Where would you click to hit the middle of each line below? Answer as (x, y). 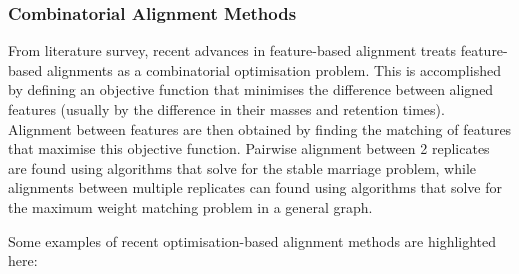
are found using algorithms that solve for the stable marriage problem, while (242, 167)
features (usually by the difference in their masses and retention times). (226, 109)
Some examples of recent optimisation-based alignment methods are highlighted (252, 240)
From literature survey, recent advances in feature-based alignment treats (232, 50)
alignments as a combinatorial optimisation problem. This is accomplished (273, 69)
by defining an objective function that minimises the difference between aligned (251, 89)
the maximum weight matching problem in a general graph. (190, 206)
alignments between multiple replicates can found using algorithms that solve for (255, 187)
